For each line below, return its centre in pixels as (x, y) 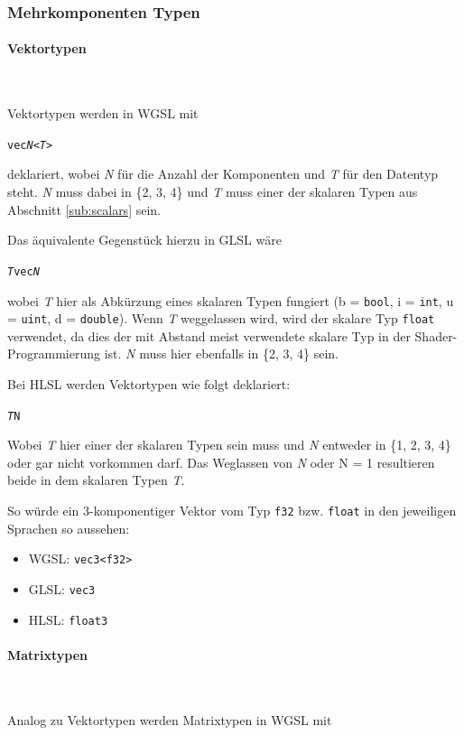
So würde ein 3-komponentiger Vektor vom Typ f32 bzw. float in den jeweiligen (232, 511)
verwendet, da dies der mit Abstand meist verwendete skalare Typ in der (209, 335)
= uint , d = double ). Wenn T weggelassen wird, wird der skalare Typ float (221, 318)
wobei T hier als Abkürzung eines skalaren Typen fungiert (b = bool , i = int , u (231, 300)
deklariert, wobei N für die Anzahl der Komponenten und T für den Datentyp (223, 174)
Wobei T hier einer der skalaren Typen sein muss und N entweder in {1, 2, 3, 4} (229, 445)
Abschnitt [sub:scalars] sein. (84, 209)
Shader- (436, 335)
